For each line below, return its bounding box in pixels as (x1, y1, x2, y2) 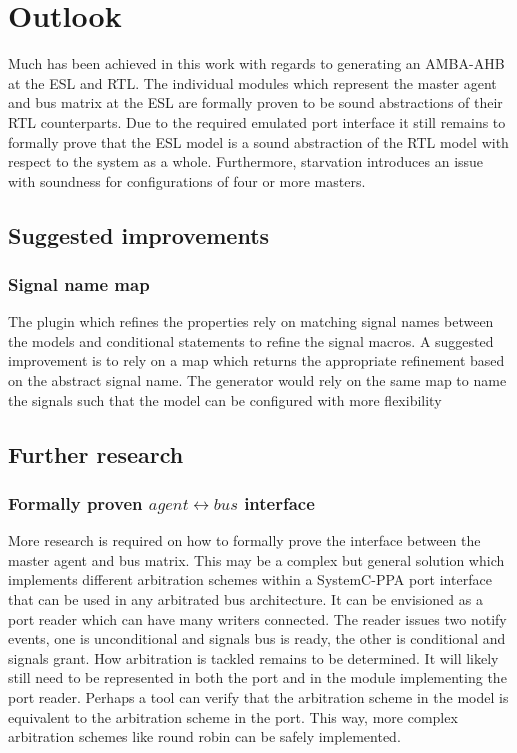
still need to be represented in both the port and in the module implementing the (8, 667, 507, 688)
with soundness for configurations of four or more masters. (8, 170, 366, 191)
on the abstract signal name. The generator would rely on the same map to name (8, 370, 507, 391)
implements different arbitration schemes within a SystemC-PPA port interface (8, 569, 492, 590)
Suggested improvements (8, 219, 270, 250)
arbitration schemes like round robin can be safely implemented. (8, 726, 401, 747)
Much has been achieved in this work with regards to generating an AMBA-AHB (8, 53, 505, 74)
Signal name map (8, 271, 150, 296)
